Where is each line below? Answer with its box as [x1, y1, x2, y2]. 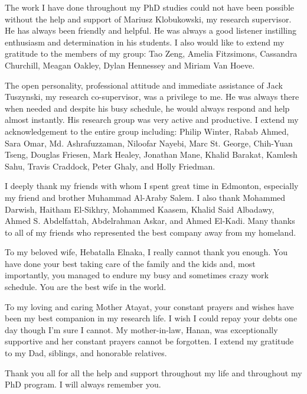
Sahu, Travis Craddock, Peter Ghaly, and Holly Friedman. [5, 159, 215, 172]
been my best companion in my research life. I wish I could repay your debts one [5, 312, 298, 324]
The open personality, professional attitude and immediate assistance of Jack [5, 79, 283, 91]
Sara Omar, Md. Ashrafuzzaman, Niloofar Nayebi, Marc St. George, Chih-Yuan [5, 136, 293, 149]
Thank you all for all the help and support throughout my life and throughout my [5, 366, 302, 379]
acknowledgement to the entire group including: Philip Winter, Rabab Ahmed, [5, 125, 289, 137]
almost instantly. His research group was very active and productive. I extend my [5, 113, 299, 126]
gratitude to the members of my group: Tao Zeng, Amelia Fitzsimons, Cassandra [5, 47, 298, 60]
